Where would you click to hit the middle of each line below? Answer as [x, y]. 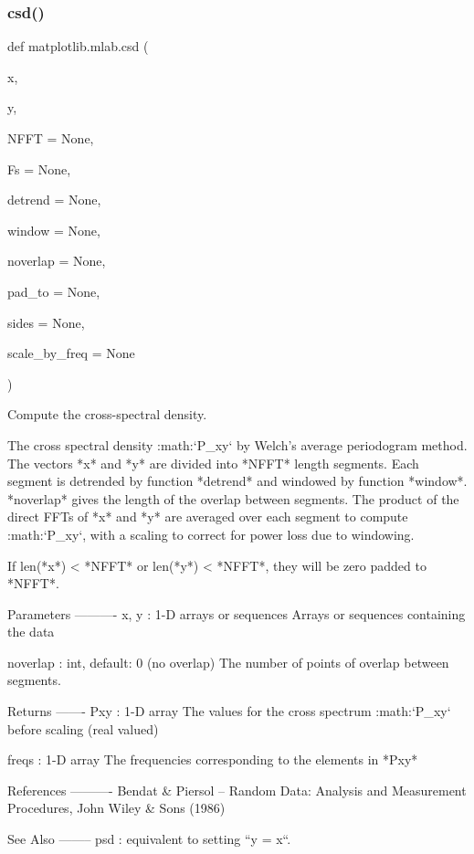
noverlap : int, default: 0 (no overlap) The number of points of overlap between [228, 662]
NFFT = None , [51, 138]
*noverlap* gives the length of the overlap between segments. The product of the [233, 498]
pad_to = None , [54, 291]
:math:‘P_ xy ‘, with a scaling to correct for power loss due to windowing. [211, 534]
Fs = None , [39, 169]
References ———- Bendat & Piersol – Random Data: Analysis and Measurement [237, 790]
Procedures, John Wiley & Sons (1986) [116, 808]
